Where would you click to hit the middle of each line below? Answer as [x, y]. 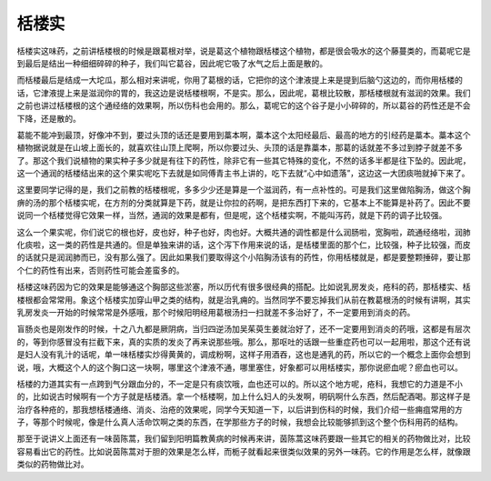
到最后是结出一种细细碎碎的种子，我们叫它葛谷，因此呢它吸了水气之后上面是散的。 [172, 63]
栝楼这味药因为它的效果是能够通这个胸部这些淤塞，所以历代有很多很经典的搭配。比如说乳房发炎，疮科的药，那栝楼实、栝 [244, 287]
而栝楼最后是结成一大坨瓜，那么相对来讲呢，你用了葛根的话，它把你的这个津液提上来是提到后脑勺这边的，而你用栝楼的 [240, 80]
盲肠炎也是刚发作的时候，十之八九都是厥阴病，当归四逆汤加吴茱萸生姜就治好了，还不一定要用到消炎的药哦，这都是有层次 [244, 329]
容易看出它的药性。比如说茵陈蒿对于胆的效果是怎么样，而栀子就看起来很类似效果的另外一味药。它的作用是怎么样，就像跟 [244, 451]
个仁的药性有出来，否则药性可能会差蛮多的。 [100, 270]
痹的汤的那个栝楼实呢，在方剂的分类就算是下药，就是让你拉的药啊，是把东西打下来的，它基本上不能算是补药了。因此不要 [244, 202]
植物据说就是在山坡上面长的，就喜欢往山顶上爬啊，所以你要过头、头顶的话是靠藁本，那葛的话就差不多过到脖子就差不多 [240, 148]
